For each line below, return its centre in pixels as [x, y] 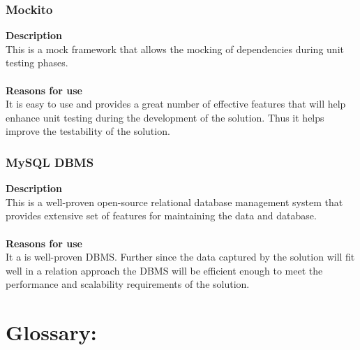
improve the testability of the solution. [88, 131]
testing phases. [37, 63]
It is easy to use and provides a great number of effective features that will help [176, 104]
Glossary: [51, 332]
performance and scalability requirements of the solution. [128, 284]
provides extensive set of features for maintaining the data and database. [161, 216]
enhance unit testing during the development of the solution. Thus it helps [165, 117]
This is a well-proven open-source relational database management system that [174, 202]
